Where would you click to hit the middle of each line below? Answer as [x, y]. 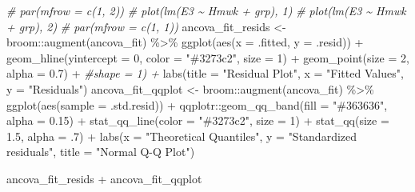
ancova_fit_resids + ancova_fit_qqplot [104, 178]
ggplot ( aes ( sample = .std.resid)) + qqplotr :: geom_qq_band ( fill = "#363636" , [197, 104]
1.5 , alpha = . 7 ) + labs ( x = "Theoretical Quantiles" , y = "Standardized [182, 136]
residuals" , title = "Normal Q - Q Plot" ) [101, 152]
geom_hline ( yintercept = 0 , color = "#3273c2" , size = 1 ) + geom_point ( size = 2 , [208, 57]
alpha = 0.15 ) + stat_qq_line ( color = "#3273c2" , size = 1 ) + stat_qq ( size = [198, 120]
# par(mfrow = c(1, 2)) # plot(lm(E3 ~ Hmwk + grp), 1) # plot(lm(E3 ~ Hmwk [206, 10]
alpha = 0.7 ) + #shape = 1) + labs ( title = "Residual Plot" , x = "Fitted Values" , [205, 73]
